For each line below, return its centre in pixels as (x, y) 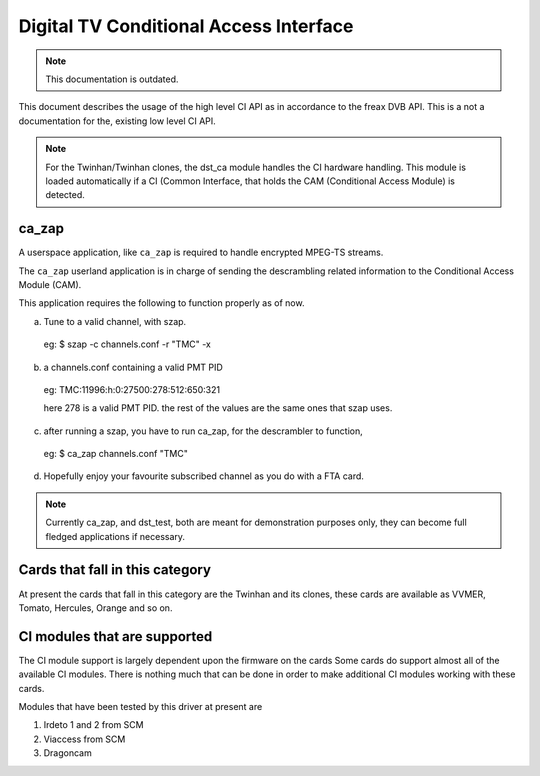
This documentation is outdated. (112, 79)
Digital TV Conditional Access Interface (186, 26)
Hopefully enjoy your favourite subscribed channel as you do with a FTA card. (204, 476)
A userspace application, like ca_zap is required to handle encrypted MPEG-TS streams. (201, 252)
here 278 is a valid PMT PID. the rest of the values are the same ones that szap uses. (218, 408)
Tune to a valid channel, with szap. (115, 321)
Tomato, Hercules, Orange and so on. (95, 607)
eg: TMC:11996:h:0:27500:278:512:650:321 (131, 389)
